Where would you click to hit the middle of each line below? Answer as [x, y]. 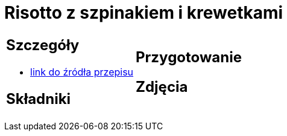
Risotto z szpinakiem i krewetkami [144, 13]
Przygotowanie [189, 57]
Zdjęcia [162, 86]
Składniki [39, 99]
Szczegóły [43, 45]
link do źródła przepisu [82, 72]
